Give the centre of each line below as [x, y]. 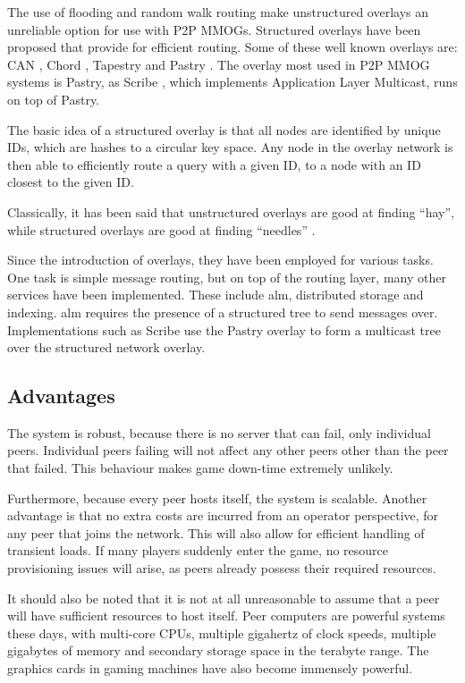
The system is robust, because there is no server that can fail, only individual [219, 432]
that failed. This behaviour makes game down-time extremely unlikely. [200, 468]
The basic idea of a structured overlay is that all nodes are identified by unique [224, 129]
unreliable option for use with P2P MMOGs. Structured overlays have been [214, 29]
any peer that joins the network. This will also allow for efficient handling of [216, 532]
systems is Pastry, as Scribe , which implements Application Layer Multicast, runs [232, 82]
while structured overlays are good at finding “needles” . [161, 229]
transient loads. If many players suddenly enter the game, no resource [198, 550]
